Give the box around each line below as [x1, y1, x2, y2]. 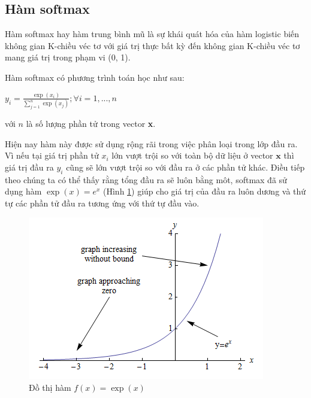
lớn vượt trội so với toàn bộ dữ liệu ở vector [111, 149, 273, 162]
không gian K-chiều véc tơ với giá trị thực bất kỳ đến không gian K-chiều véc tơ [5, 39, 300, 51]
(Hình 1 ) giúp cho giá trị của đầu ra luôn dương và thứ [103, 185, 306, 198]
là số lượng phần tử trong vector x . [26, 117, 156, 130]
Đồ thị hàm [29, 381, 71, 394]
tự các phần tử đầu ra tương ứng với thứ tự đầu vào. [5, 196, 200, 209]
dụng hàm [5, 185, 42, 198]
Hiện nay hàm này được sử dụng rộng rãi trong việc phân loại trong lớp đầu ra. [5, 137, 298, 150]
